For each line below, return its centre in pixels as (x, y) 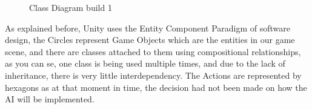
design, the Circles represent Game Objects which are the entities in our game (150, 40)
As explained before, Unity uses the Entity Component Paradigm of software (148, 28)
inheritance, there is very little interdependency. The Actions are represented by (153, 75)
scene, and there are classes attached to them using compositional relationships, (153, 51)
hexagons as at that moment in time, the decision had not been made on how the (156, 87)
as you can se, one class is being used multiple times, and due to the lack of (145, 63)
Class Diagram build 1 (71, 7)
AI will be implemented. (50, 99)
